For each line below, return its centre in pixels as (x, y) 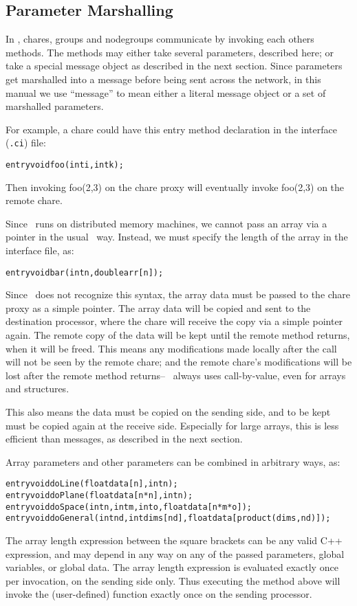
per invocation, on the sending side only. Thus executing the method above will (173, 580)
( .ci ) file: (26, 143)
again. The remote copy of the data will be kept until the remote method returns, (178, 335)
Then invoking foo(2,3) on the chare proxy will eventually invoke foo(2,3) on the (175, 187)
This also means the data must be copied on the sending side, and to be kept (168, 412)
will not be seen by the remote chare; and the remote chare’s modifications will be (179, 362)
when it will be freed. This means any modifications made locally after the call (171, 348)
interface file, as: (40, 250)
